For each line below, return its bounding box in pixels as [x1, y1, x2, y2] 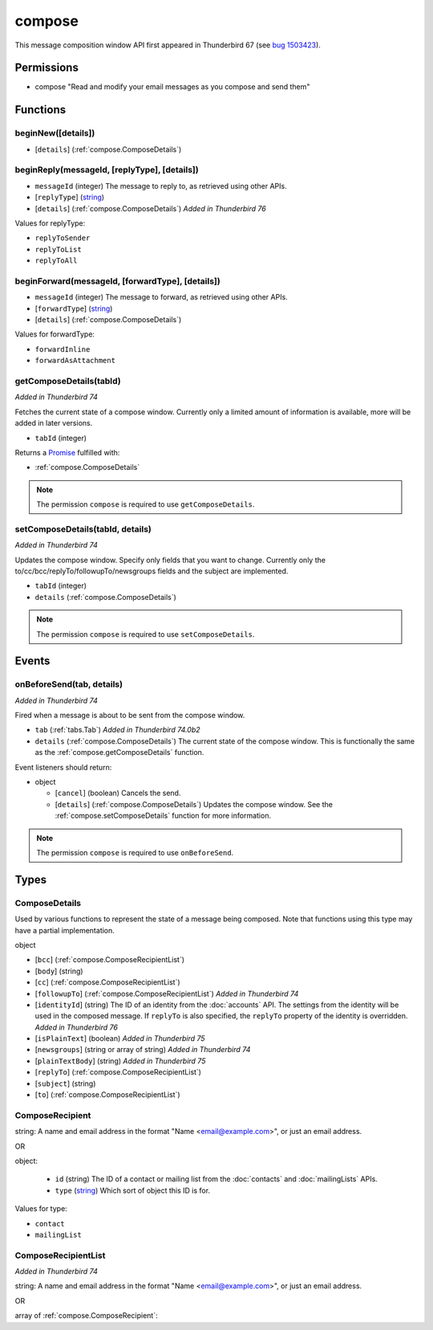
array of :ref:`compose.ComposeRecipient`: [14, 1311, 158, 1320]
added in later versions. [14, 418, 93, 428]
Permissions [14, 61, 79, 75]
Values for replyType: [14, 218, 86, 228]
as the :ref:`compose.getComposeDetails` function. [34, 748, 204, 757]
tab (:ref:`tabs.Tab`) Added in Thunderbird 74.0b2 [34, 725, 200, 735]
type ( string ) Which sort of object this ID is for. [55, 1185, 211, 1195]
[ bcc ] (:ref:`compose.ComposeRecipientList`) [34, 955, 184, 965]
